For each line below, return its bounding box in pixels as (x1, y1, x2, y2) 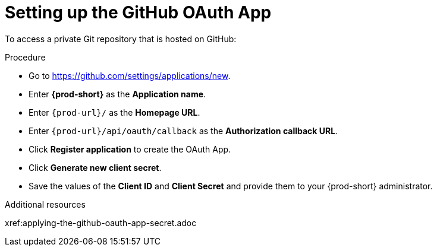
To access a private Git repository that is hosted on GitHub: (5, 33, 237, 44)
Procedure (5, 52, 46, 62)
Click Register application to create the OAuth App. (29, 144, 231, 154)
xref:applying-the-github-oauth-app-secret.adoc (5, 217, 197, 228)
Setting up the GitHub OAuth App (5, 2, 272, 23)
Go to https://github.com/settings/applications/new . (29, 70, 231, 81)
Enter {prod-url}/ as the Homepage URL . (29, 107, 200, 117)
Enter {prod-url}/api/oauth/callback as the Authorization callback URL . (29, 125, 338, 136)
